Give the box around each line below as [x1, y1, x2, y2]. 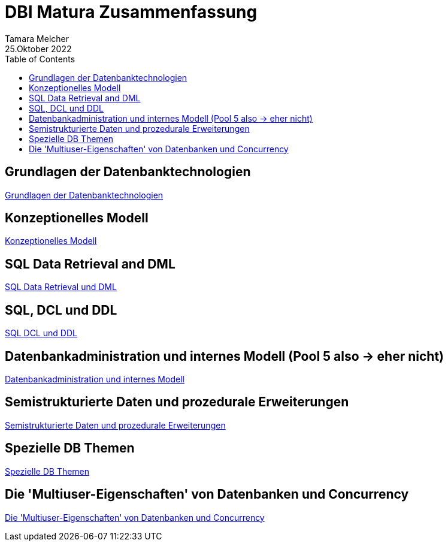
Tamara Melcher [5, 33, 69, 44]
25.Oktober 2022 [5, 43, 72, 54]
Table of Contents [5, 53, 75, 64]
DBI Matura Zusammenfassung [5, 2, 258, 22]
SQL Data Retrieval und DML [5, 282, 117, 292]
